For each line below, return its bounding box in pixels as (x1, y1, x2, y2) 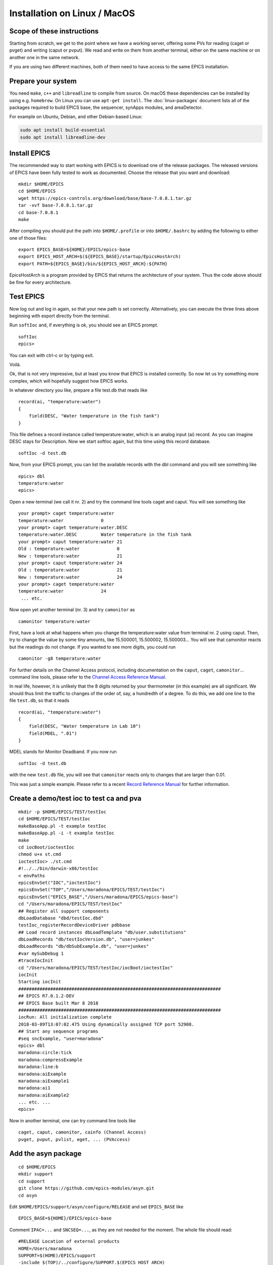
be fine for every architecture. (9, 279, 72, 285)
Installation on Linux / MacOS (9, 8, 135, 19)
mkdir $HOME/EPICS (18, 181, 64, 187)
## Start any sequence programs (18, 1029, 99, 1034)
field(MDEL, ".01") (28, 730, 77, 736)
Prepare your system (9, 77, 77, 86)
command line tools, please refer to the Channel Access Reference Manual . (9, 673, 167, 680)
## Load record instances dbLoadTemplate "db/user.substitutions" (18, 929, 187, 935)
